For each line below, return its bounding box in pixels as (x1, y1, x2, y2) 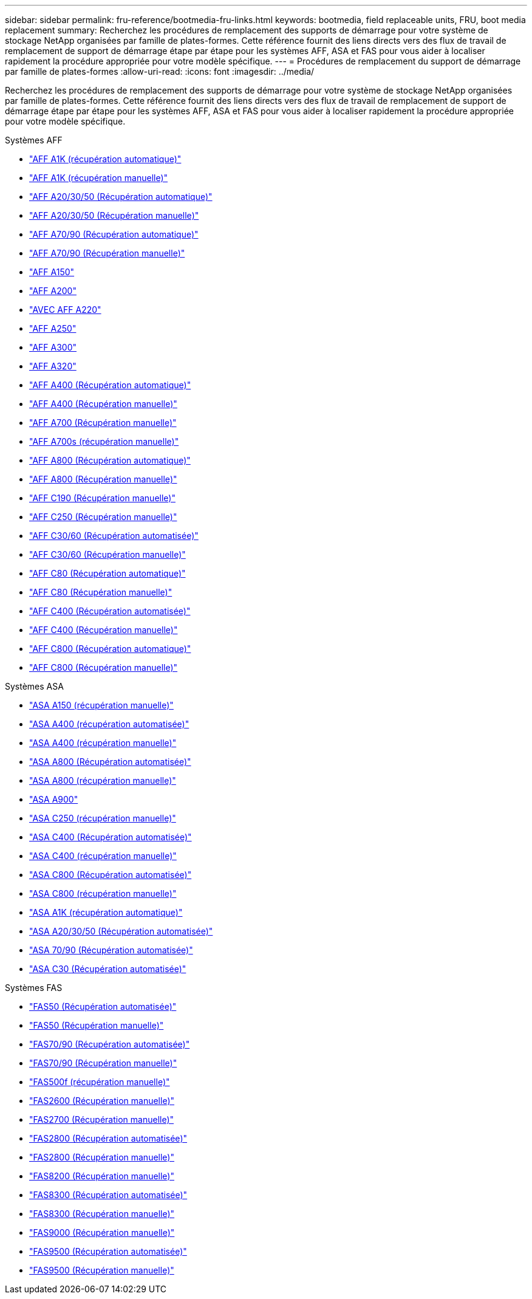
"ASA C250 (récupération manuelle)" (29, 813, 176, 823)
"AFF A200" (29, 286, 77, 296)
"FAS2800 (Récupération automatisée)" (29, 1133, 188, 1143)
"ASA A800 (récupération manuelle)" (29, 775, 176, 786)
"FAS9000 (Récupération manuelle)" (29, 1227, 175, 1238)
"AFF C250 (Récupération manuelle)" (29, 512, 177, 522)
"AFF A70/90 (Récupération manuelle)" (29, 248, 185, 258)
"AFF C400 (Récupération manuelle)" (29, 625, 178, 635)
